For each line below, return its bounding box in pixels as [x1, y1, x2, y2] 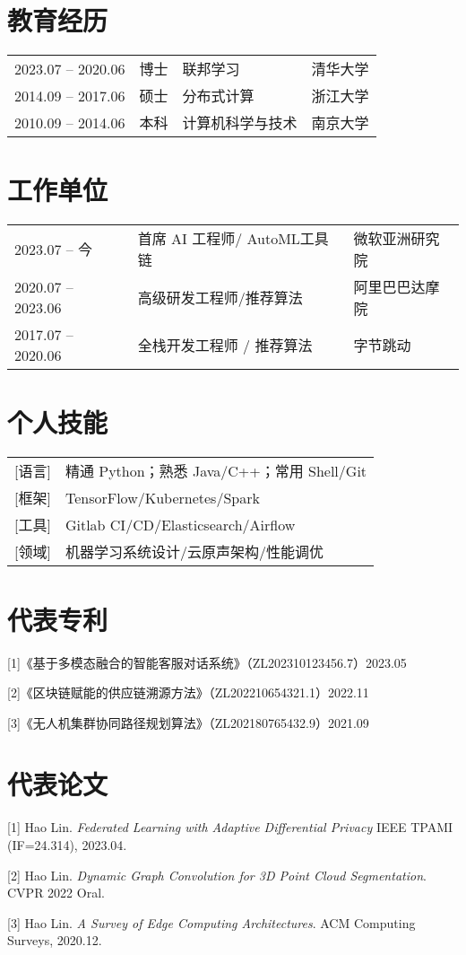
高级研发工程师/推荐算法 [137, 287, 303, 309]
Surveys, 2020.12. [7, 931, 102, 950]
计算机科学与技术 [182, 112, 298, 134]
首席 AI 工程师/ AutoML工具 [137, 228, 329, 250]
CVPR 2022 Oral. [7, 883, 105, 902]
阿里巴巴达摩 [353, 276, 440, 298]
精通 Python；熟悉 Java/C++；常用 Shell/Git [65, 460, 367, 482]
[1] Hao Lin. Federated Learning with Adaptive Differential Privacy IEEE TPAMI [7, 818, 453, 837]
